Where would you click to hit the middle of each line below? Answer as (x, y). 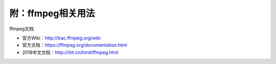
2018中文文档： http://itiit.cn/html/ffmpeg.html (70, 52)
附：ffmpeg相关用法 (52, 13)
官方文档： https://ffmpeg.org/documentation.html (75, 45)
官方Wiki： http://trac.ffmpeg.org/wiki (61, 38)
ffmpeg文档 (22, 29)
